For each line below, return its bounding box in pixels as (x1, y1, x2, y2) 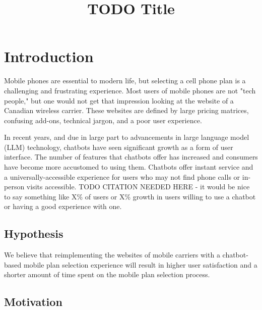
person (4, 181, 25, 192)
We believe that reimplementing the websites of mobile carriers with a (4, 249, 220, 260)
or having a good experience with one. (4, 201, 122, 212)
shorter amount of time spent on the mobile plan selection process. (4, 269, 210, 280)
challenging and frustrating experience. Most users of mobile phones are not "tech (4, 85, 256, 95)
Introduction (4, 46, 94, 67)
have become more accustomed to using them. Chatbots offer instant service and (4, 162, 253, 172)
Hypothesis (4, 226, 63, 241)
